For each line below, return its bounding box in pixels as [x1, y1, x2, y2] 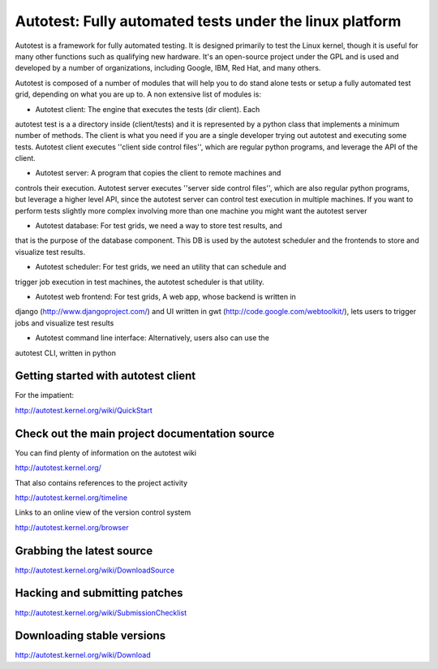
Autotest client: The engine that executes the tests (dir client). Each [35, 104, 260, 114]
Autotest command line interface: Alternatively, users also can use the [35, 333, 270, 343]
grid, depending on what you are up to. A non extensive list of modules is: [15, 89, 261, 99]
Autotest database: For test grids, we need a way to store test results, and [35, 221, 283, 231]
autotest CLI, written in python [15, 347, 117, 357]
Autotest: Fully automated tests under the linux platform [15, 12, 401, 30]
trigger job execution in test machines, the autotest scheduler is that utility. [15, 277, 265, 287]
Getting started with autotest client [15, 369, 196, 383]
